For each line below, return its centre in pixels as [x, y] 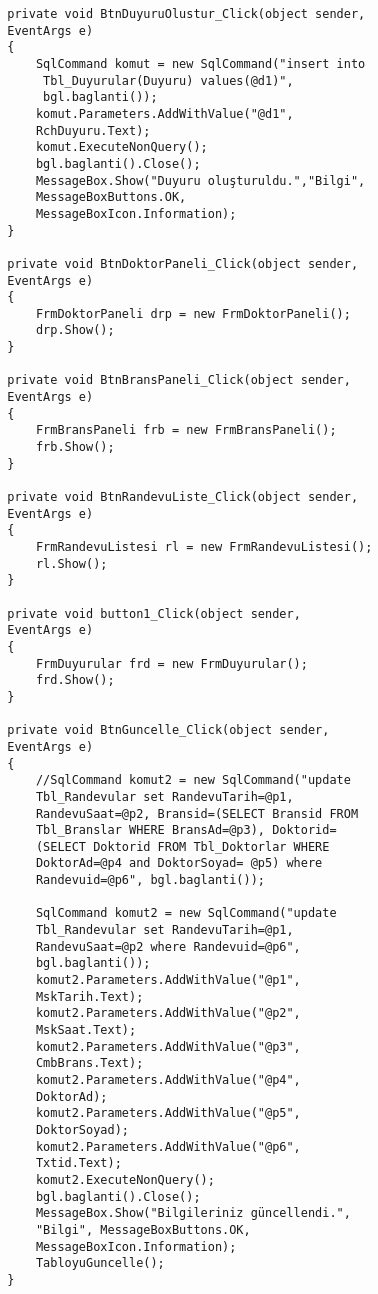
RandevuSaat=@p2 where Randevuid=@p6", [168, 946]
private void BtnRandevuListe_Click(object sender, [183, 497]
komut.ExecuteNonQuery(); [121, 147]
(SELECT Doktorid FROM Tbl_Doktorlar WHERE [182, 846]
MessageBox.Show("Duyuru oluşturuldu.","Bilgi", [200, 180]
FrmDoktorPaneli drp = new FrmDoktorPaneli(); [193, 313]
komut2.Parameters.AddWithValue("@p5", [168, 1113]
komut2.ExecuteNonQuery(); [125, 1179]
